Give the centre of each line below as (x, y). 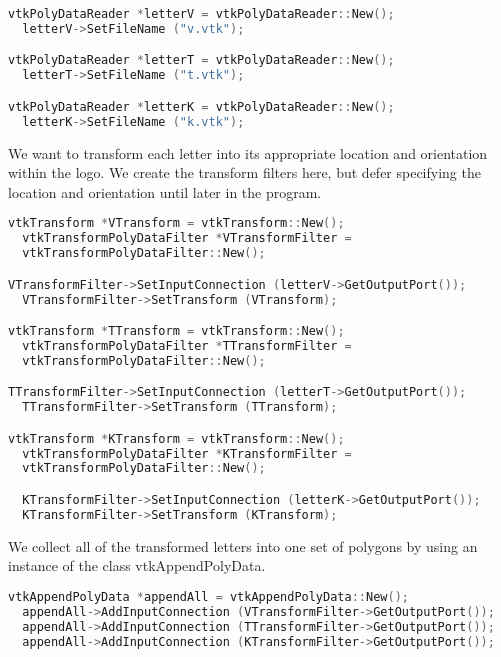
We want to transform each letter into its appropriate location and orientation (248, 152)
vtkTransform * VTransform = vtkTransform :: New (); (176, 223)
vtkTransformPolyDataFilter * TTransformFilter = (187, 345)
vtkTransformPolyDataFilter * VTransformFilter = (187, 238)
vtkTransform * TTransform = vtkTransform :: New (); (176, 331)
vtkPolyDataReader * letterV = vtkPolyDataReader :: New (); (201, 14)
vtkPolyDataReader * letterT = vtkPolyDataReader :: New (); (201, 60)
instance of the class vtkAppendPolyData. (137, 565)
